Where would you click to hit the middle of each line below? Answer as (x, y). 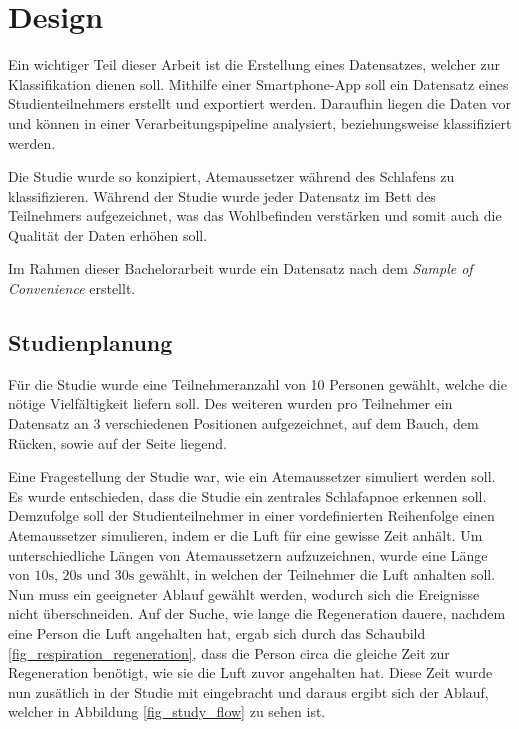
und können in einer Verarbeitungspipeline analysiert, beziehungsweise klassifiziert (260, 122)
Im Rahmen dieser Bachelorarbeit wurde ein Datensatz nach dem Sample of (240, 268)
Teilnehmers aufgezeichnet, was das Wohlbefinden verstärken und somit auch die (255, 215)
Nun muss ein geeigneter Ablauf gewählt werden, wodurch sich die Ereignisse (244, 593)
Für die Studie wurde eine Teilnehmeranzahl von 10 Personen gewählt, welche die (257, 383)
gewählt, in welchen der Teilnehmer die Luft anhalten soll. (317, 574)
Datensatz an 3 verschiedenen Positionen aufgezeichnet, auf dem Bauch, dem (243, 423)
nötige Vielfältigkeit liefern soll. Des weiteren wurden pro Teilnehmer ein (230, 403)
